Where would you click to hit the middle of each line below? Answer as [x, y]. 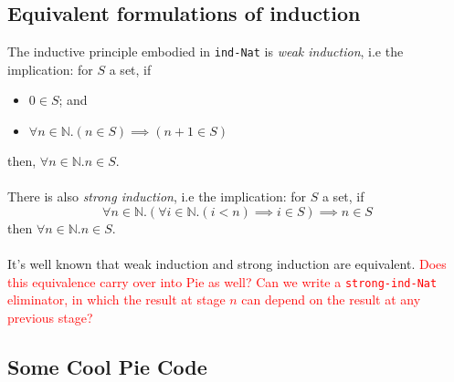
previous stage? [50, 317]
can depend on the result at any [331, 299]
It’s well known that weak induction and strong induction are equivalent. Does [227, 264]
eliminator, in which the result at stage [116, 299]
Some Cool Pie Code [107, 366]
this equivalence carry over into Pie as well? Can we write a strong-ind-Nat [222, 281]
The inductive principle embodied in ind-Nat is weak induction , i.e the [206, 52]
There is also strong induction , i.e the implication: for [157, 196]
